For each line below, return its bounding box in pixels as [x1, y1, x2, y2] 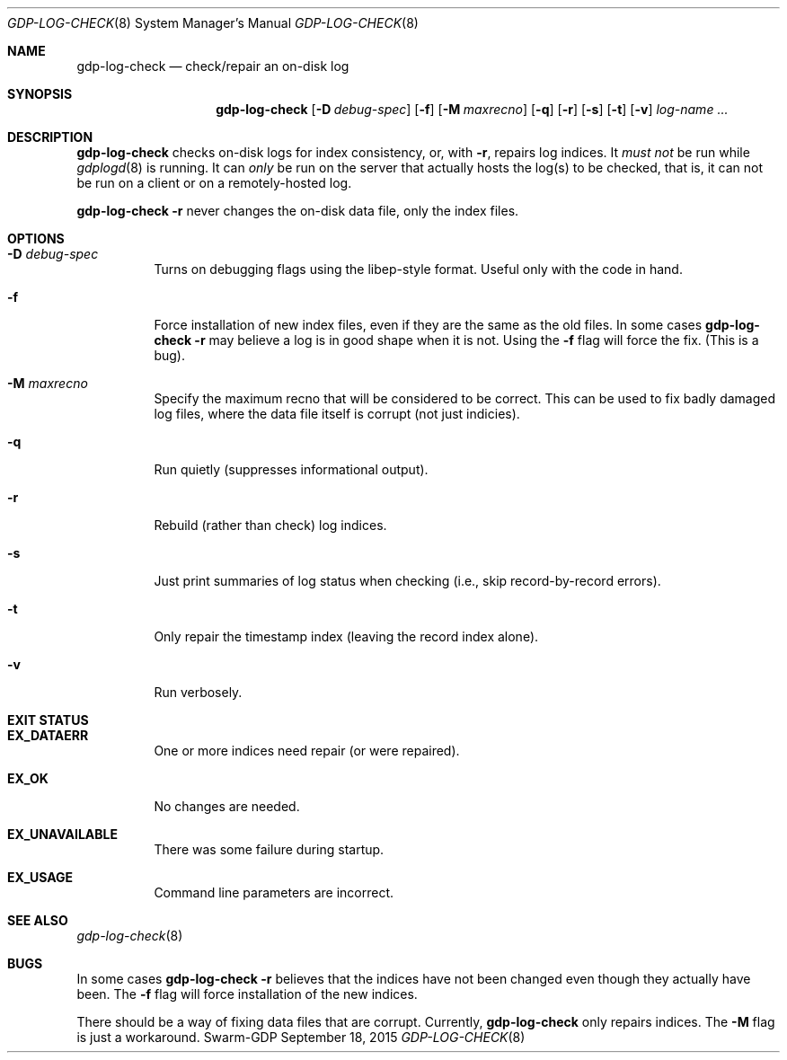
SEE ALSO [7, 913, 68, 928]
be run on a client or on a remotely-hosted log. [76, 175, 352, 190]
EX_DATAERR [7, 728, 89, 743]
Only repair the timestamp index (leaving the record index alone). [154, 629, 539, 644]
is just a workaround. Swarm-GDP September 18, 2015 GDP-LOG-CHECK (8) [76, 1029, 526, 1045]
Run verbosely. [154, 685, 243, 700]
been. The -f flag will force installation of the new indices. [76, 986, 418, 1002]
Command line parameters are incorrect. [154, 885, 394, 900]
